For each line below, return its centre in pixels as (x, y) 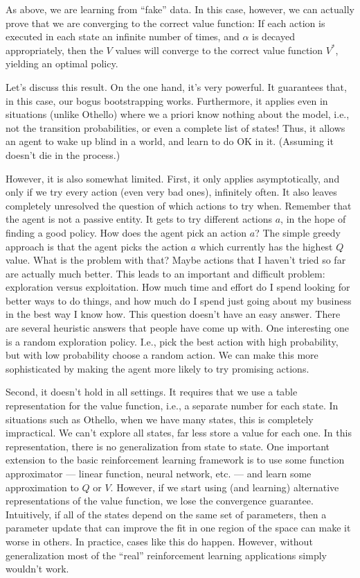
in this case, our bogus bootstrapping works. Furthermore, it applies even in (167, 100)
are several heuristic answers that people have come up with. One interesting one (177, 328)
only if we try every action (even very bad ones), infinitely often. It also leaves (171, 192)
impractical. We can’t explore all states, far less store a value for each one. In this (179, 433)
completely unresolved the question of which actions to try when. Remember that (179, 205)
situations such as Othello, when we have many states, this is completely (160, 419)
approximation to (42, 487)
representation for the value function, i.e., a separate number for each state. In (172, 406)
